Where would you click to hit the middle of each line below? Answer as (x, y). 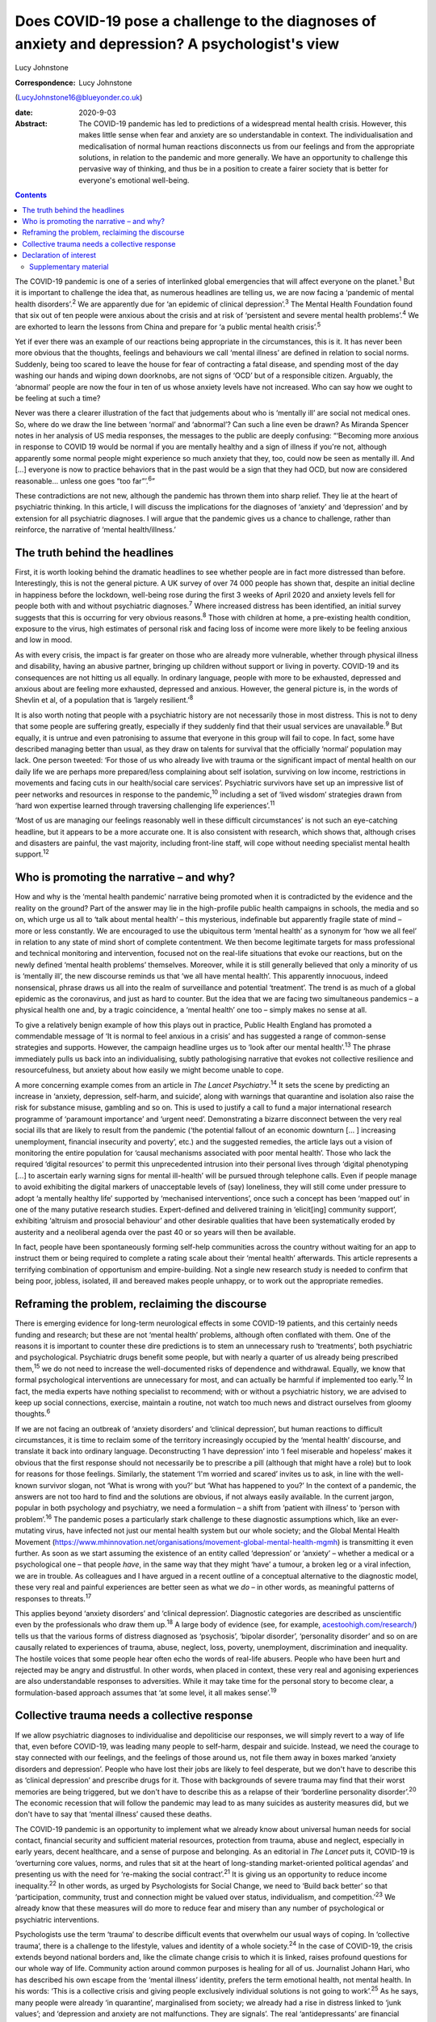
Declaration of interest (59, 256)
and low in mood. (44, 640)
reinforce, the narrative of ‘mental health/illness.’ (96, 530)
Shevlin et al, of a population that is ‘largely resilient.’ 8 (104, 700)
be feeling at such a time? (58, 398)
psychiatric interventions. (57, 1919)
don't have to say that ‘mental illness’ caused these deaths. (113, 1814)
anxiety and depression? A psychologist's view (177, 44)
